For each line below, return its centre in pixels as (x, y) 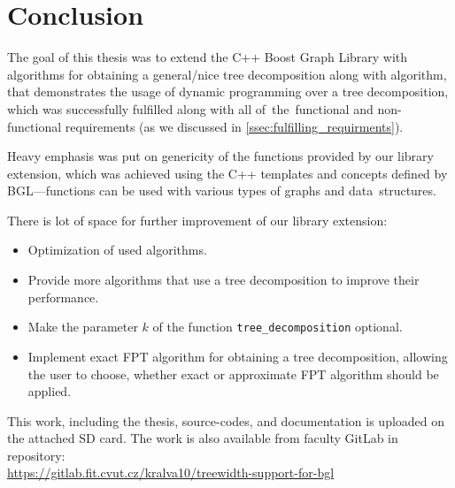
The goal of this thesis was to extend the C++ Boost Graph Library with (208, 57)
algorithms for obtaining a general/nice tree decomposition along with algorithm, (227, 74)
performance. (63, 297)
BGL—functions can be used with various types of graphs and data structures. (222, 191)
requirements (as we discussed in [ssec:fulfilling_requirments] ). (234, 126)
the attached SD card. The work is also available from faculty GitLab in (203, 438)
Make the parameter (83, 327)
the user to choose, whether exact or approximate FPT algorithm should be (233, 374)
